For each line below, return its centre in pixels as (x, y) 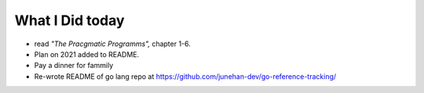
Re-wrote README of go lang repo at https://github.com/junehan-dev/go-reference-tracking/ (185, 76)
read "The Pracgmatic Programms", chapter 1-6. (113, 44)
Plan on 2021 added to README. (87, 54)
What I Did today (69, 20)
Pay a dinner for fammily (74, 66)
